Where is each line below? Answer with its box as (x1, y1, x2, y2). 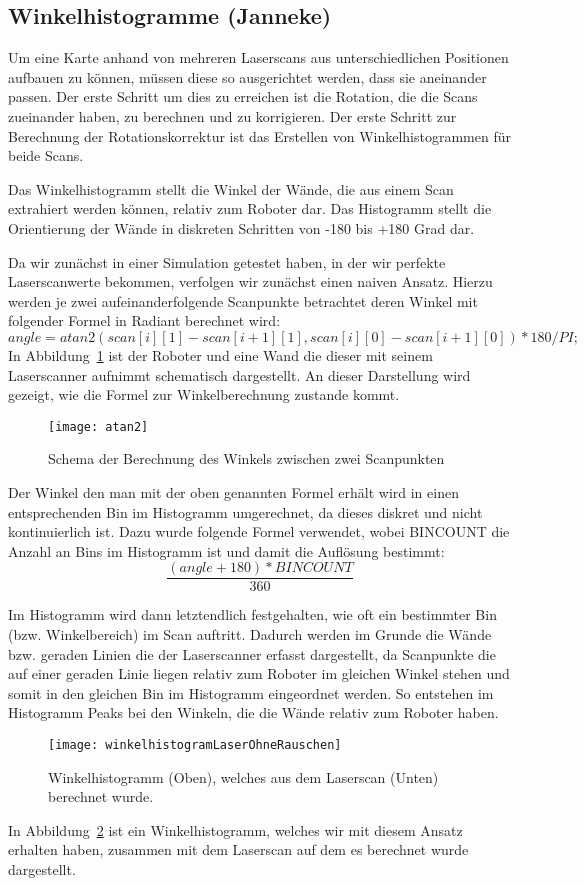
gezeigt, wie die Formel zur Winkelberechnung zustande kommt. (8, 384, 400, 405)
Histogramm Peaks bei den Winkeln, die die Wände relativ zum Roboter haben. (8, 702, 499, 723)
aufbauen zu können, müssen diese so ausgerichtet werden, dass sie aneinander (8, 66, 487, 87)
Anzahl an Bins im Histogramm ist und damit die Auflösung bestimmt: (8, 540, 445, 561)
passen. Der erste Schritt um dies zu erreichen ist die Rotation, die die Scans (8, 86, 478, 107)
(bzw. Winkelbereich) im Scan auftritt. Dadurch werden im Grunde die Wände (8, 623, 492, 644)
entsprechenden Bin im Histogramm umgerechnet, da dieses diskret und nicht (8, 501, 483, 522)
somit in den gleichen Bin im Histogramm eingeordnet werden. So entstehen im (8, 682, 494, 703)
